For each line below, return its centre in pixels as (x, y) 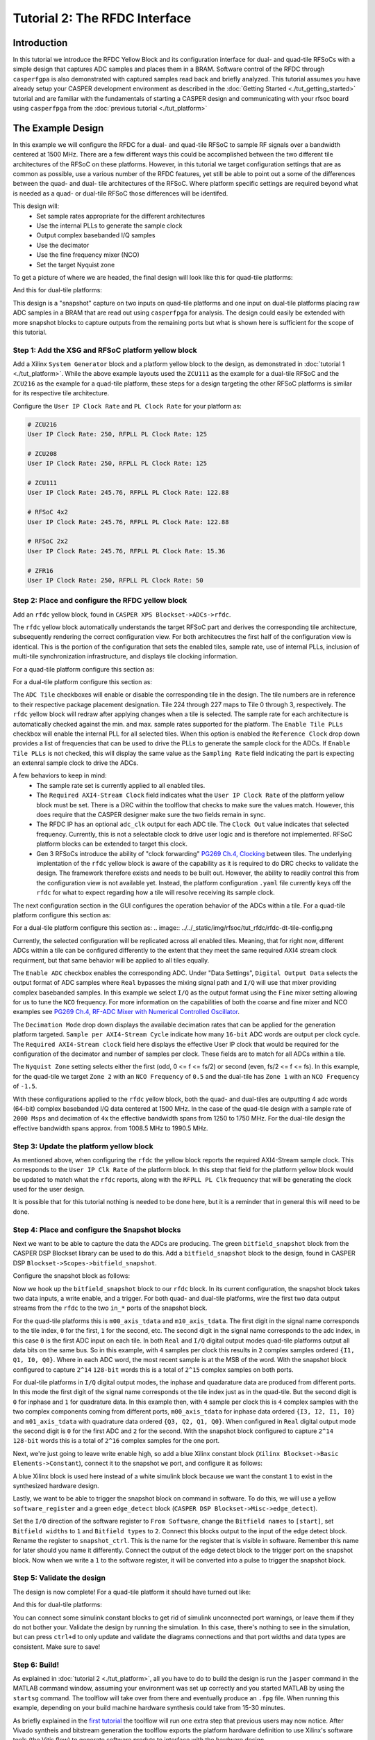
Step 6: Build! (36, 1665)
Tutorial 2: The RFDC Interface (102, 18)
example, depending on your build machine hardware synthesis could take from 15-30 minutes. (149, 1708)
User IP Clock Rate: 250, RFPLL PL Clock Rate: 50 (116, 580)
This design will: (36, 206)
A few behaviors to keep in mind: (60, 775)
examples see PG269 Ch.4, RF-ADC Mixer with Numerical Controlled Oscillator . (126, 1012)
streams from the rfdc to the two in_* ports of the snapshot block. (110, 1308)
